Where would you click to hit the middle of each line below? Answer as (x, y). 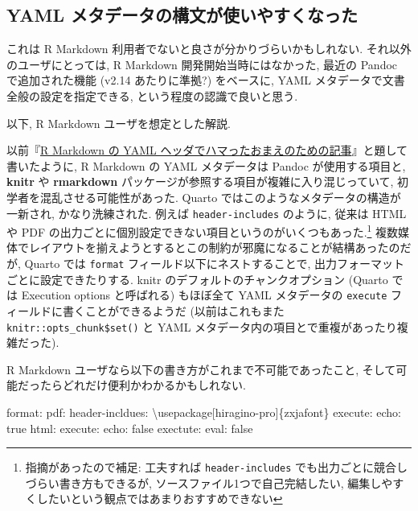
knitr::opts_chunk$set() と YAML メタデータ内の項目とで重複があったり (202, 326)
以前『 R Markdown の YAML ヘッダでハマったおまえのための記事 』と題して (207, 150)
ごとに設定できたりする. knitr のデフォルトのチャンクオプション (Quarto (197, 279)
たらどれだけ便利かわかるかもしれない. (143, 385)
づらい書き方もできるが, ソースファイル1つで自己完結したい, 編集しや (209, 482)
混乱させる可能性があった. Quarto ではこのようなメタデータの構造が (220, 197)
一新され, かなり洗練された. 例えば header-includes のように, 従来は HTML (207, 213)
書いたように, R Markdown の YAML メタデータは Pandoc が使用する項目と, (206, 165)
